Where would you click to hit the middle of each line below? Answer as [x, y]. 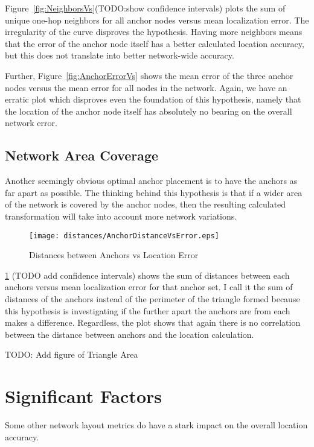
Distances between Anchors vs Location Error [114, 255]
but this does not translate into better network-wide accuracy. [120, 55]
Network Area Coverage [82, 155]
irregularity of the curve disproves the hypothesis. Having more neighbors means [154, 32]
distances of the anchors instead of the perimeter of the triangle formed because [152, 298]
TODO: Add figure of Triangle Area [72, 354]
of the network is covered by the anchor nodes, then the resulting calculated [146, 204]
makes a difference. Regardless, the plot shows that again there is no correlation [153, 322]
